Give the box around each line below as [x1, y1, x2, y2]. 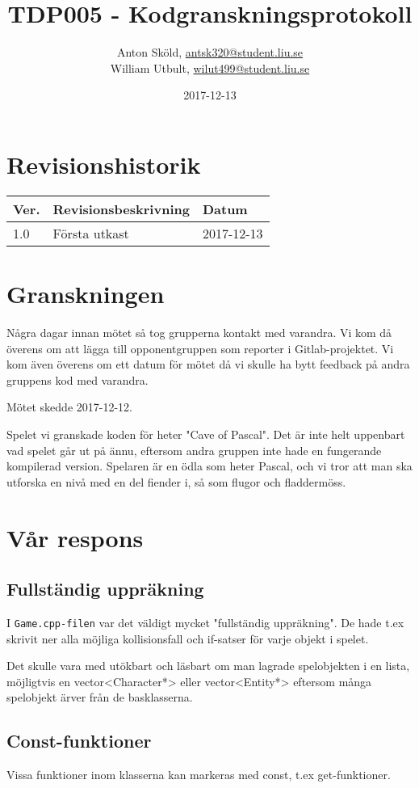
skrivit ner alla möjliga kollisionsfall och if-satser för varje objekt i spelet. [6, 630, 369, 647]
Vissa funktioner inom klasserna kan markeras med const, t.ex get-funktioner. [6, 766, 391, 783]
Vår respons [6, 520, 144, 554]
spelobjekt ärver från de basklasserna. [6, 689, 193, 706]
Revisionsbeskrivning [52, 199, 190, 218]
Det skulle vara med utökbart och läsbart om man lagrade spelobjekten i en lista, [6, 657, 410, 674]
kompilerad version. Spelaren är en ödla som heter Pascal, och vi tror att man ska [6, 457, 413, 474]
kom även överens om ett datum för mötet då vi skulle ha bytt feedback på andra [6, 356, 410, 373]
